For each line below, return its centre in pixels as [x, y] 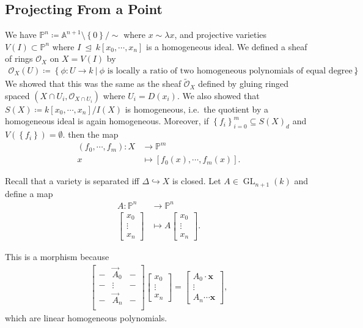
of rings [19, 58]
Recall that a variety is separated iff [72, 181]
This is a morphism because [57, 256]
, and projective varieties [221, 35]
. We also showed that [218, 95]
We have [21, 35]
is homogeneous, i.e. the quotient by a [196, 109]
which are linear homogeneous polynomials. [86, 318]
